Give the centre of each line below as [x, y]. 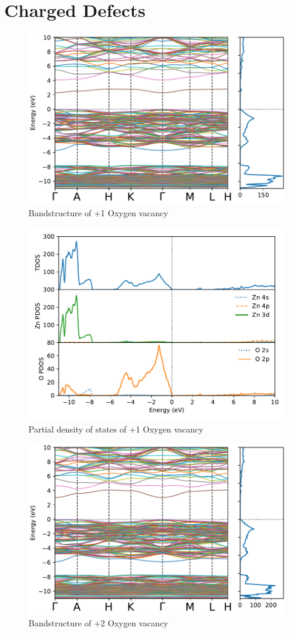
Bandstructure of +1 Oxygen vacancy [98, 213]
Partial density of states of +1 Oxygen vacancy [116, 429]
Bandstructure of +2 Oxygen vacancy [98, 623]
